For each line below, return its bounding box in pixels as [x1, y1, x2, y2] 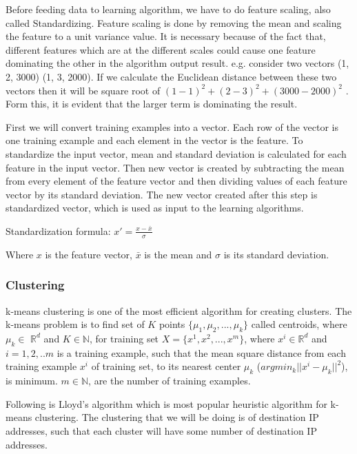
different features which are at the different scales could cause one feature [6, 42, 316, 56]
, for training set [89, 331, 159, 345]
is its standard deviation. [223, 247, 329, 261]
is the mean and [144, 247, 212, 261]
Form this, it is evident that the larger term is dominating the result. [6, 96, 298, 111]
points [159, 317, 185, 331]
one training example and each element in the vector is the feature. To [6, 133, 303, 147]
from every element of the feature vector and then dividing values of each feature [6, 174, 347, 188]
